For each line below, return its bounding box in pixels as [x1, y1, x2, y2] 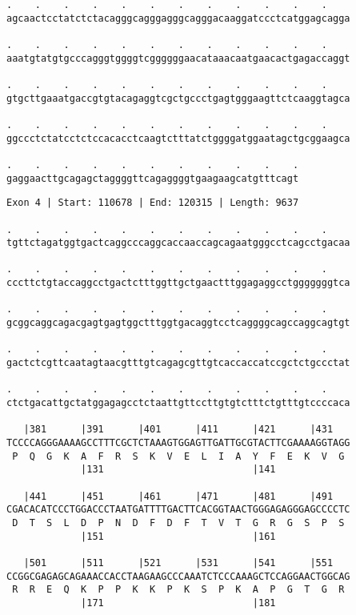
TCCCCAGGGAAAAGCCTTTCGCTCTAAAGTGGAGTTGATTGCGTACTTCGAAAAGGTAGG [6, 437, 350, 448]
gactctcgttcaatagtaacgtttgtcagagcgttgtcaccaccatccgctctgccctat [6, 357, 350, 369]
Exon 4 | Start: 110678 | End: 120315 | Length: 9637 [6, 197, 299, 209]
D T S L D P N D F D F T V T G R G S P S [12, 517, 345, 529]
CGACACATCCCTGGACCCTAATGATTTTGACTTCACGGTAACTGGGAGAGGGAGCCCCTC [6, 504, 350, 516]
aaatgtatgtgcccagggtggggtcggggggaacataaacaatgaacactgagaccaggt [6, 52, 350, 64]
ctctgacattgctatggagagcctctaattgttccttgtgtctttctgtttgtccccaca [6, 397, 350, 409]
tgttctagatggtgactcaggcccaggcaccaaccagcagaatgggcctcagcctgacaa [6, 237, 350, 249]
